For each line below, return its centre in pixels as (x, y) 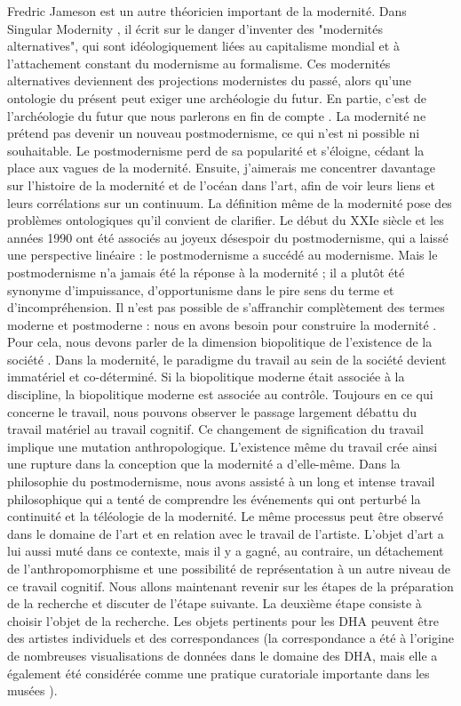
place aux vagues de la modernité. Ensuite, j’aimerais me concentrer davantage (221, 168)
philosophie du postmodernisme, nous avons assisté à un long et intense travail (221, 481)
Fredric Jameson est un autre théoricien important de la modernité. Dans (207, 11)
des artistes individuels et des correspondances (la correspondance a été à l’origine (230, 638)
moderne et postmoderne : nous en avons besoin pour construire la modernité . (222, 324)
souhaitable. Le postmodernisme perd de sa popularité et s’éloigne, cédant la (216, 150)
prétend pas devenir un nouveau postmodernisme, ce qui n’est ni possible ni (214, 133)
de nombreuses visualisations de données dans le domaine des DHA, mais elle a (223, 655)
